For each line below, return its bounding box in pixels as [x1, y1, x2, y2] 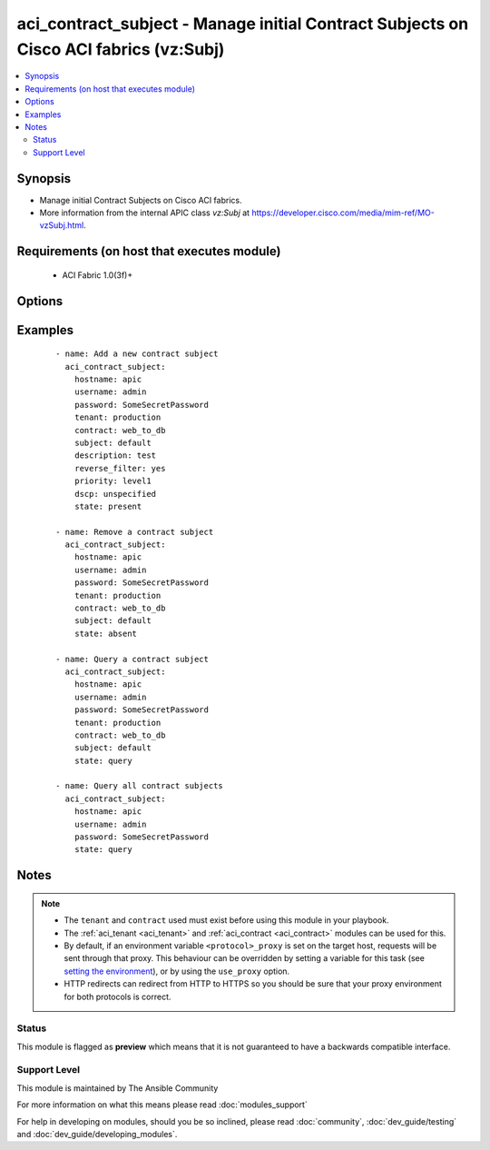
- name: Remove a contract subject [55, 527, 214, 537]
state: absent [73, 628, 138, 639]
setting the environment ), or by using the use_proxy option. [64, 966, 290, 977]
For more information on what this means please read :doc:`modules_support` [16, 1099, 308, 1110]
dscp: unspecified [73, 489, 157, 499]
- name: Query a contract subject [55, 654, 209, 664]
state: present [73, 501, 142, 511]
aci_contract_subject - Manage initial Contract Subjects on [16, 14, 469, 34]
